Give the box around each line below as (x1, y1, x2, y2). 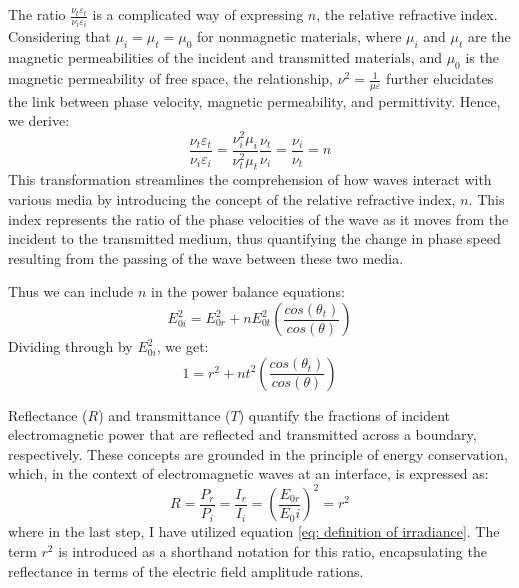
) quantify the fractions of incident (238, 404, 451, 425)
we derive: (8, 110, 70, 131)
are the (467, 26, 511, 47)
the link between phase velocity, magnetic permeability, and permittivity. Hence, (8, 90, 501, 111)
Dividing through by (8, 336, 133, 356)
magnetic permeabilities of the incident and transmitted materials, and (8, 47, 442, 68)
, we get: (156, 336, 209, 356)
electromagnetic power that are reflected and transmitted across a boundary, (8, 424, 477, 445)
